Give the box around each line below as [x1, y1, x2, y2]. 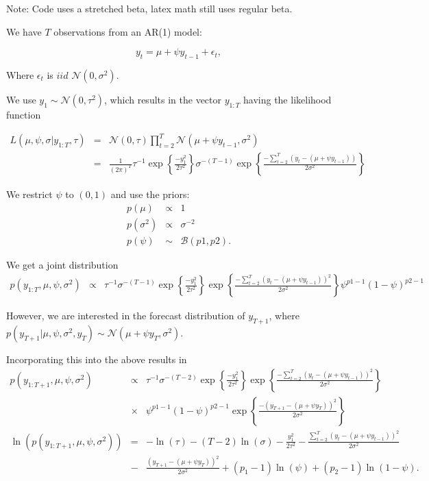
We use [6, 92, 36, 106]
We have [6, 24, 42, 38]
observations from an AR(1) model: [53, 24, 202, 38]
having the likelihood [243, 92, 332, 106]
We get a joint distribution [6, 257, 119, 271]
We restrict [6, 187, 53, 201]
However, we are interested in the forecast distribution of [6, 308, 245, 323]
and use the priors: [110, 187, 190, 201]
